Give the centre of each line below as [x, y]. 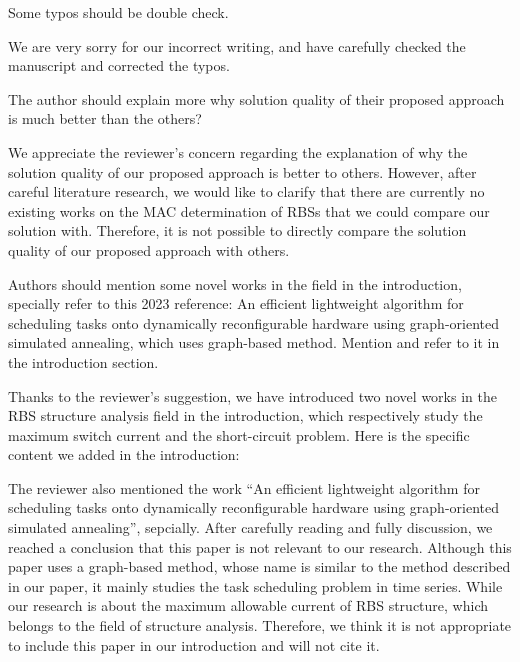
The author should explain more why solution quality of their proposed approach [256, 98]
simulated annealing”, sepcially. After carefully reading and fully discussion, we [250, 527]
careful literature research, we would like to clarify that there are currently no [246, 191]
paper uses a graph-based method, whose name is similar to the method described [259, 566]
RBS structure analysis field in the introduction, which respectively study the [245, 415]
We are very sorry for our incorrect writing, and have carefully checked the [237, 45]
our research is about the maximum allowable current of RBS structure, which [248, 605]
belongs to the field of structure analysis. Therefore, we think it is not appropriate [260, 625]
